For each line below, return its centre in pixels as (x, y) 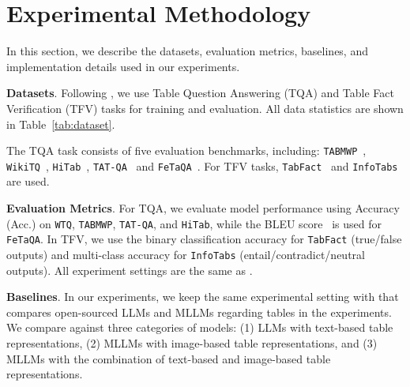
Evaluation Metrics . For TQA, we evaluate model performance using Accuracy (203, 208)
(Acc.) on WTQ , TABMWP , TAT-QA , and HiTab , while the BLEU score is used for (194, 223)
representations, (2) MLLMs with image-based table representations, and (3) (192, 342)
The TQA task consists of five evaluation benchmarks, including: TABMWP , (186, 150)
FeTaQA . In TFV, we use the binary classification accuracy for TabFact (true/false (204, 239)
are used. (28, 181)
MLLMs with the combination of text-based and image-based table (169, 358)
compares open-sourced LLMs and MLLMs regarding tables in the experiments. (199, 312)
